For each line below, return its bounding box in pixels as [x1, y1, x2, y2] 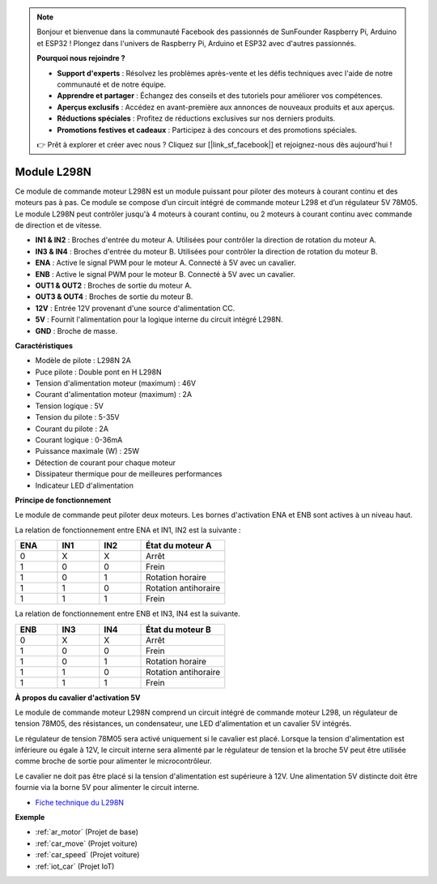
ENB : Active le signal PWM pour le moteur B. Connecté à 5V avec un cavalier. [35, 269, 295, 279]
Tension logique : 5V [35, 401, 104, 411]
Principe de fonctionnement [15, 495, 112, 505]
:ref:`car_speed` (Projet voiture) [35, 850, 140, 860]
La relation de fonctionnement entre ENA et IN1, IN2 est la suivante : [15, 525, 242, 535]
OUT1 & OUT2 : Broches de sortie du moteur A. [35, 280, 193, 290]
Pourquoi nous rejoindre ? [36, 53, 125, 63]
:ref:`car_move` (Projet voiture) [35, 839, 138, 848]
